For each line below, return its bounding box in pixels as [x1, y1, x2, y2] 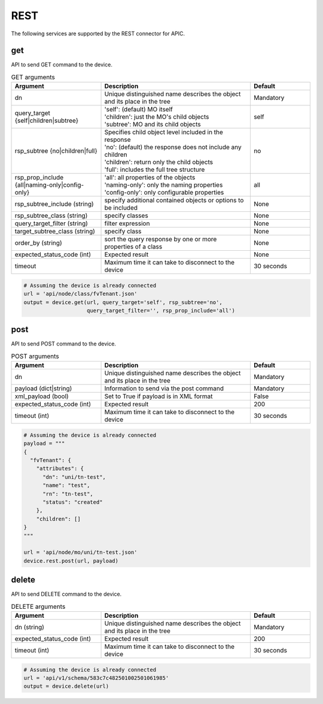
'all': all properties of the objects [104, 174, 196, 182]
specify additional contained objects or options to [104, 196, 244, 205]
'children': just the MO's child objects [104, 113, 209, 121]
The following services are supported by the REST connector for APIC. [11, 30, 185, 37]
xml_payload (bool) [14, 392, 69, 400]
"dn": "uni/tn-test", [42, 474, 106, 480]
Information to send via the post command [104, 384, 224, 393]
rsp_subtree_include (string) [14, 200, 94, 208]
